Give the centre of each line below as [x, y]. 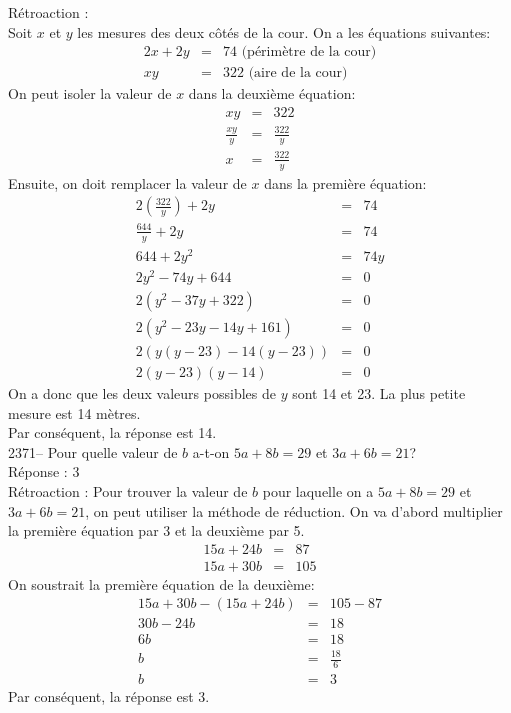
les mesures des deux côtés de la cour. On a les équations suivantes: [284, 31]
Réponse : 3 [44, 471]
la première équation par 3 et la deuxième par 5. [156, 530]
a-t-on [211, 451]
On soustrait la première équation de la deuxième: [161, 583]
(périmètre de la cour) [309, 52]
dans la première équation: [345, 182]
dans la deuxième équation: [272, 93]
